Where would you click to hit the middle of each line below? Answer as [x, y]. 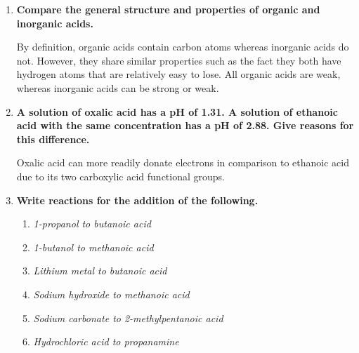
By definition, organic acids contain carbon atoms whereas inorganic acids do [183, 47]
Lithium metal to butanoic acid [100, 271]
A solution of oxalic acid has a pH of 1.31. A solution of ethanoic [177, 111]
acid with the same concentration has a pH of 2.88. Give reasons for [185, 125]
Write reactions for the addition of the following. [137, 200]
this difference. [53, 139]
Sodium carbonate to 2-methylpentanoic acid [128, 318]
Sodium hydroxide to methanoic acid [111, 294]
